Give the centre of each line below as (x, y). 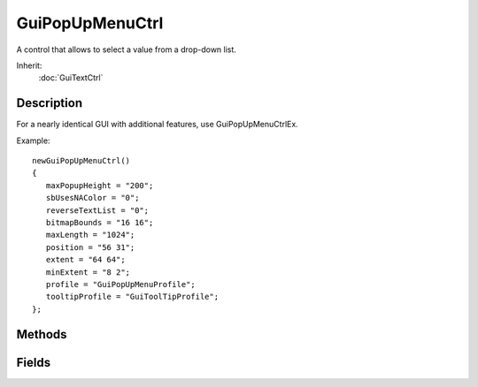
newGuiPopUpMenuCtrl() (81, 161)
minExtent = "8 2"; (88, 272)
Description (50, 103)
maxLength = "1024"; (90, 235)
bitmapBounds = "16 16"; (100, 222)
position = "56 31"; (90, 247)
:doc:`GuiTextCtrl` (71, 78)
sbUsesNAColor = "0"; (93, 198)
